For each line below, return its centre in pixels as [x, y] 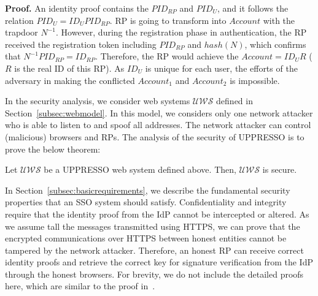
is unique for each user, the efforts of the [221, 68]
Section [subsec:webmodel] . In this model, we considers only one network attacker [159, 112]
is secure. [280, 169]
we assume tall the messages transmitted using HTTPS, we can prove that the [153, 226]
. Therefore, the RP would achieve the [167, 56]
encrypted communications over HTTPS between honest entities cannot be [146, 238]
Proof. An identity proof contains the [77, 8]
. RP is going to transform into [168, 20]
